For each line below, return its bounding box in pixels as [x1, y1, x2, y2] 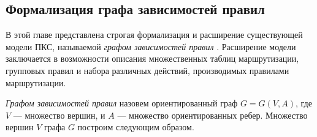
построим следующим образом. [77, 120, 194, 133]
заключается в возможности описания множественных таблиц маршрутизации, [6, 52, 299, 65]
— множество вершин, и [13, 108, 105, 121]
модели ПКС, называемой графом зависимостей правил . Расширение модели [6, 40, 296, 53]
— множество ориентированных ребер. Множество [117, 108, 308, 121]
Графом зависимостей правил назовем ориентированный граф [6, 97, 238, 109]
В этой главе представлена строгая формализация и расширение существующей [6, 28, 303, 41]
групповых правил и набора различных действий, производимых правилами [6, 64, 289, 76]
